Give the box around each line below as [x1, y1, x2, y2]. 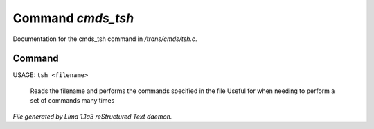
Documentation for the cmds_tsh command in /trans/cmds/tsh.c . [12, 35, 197, 43]
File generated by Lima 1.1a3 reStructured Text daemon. [12, 112, 172, 121]
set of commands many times [30, 96, 115, 105]
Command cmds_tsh [12, 10, 134, 26]
